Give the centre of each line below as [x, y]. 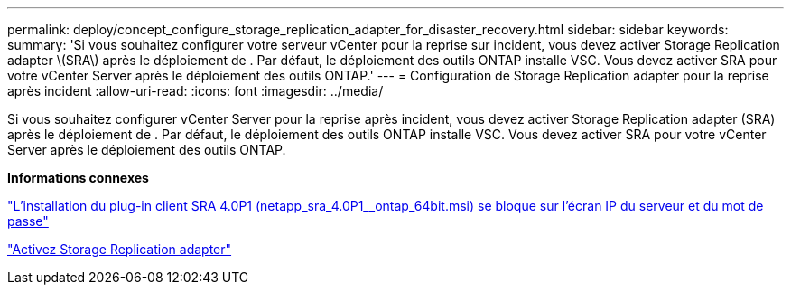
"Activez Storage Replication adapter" [120, 249]
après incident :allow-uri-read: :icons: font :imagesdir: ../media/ [195, 91]
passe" [28, 221]
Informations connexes [78, 178]
